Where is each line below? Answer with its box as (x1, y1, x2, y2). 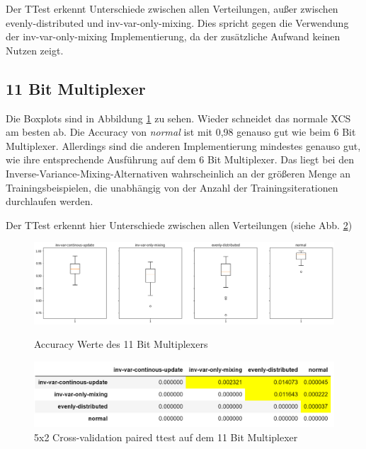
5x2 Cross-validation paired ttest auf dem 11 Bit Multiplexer (34, 430, 298, 445)
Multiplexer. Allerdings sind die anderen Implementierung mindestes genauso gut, (6, 138, 361, 153)
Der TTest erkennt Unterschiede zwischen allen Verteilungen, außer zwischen (6, 1, 338, 16)
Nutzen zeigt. (6, 42, 64, 57)
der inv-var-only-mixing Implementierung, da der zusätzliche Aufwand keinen (6, 29, 341, 44)
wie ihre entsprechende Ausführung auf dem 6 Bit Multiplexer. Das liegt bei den (6, 152, 354, 167)
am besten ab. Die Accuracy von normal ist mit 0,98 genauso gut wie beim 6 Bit (6, 124, 356, 139)
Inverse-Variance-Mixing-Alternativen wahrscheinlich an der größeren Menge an (6, 165, 350, 180)
